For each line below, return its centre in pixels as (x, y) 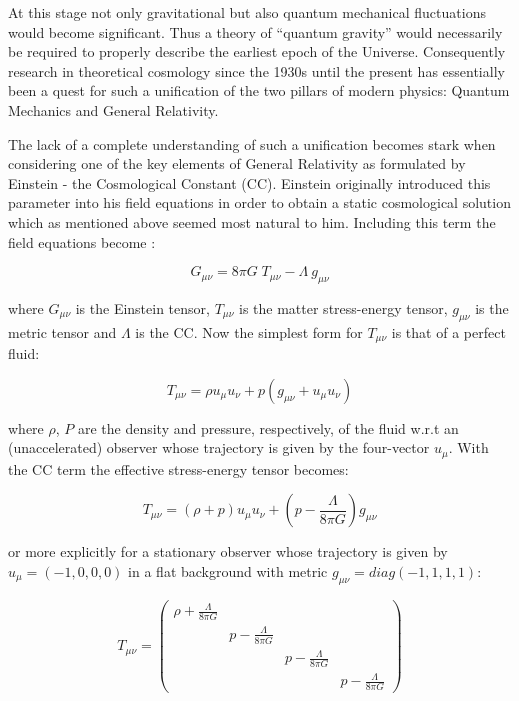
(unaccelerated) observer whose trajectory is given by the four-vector (219, 447)
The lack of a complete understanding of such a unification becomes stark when (252, 143)
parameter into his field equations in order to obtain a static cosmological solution (259, 202)
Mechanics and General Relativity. (113, 109)
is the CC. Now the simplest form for (249, 331)
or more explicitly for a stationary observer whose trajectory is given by (228, 551)
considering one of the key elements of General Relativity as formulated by (237, 163)
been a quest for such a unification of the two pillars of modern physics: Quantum (259, 90)
